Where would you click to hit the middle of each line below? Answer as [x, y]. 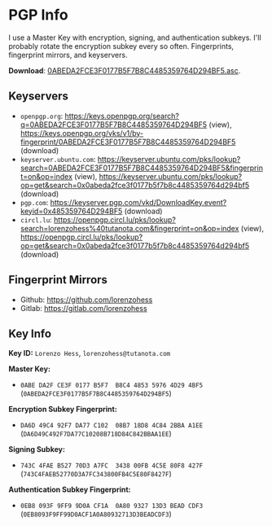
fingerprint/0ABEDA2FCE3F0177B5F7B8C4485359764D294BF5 [128, 142]
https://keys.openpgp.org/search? [122, 116]
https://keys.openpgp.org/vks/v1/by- [82, 133]
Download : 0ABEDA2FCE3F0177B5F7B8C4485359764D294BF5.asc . [125, 70]
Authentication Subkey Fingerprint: [70, 489]
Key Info [30, 333]
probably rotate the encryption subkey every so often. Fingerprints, [121, 46]
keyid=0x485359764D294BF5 [71, 211]
